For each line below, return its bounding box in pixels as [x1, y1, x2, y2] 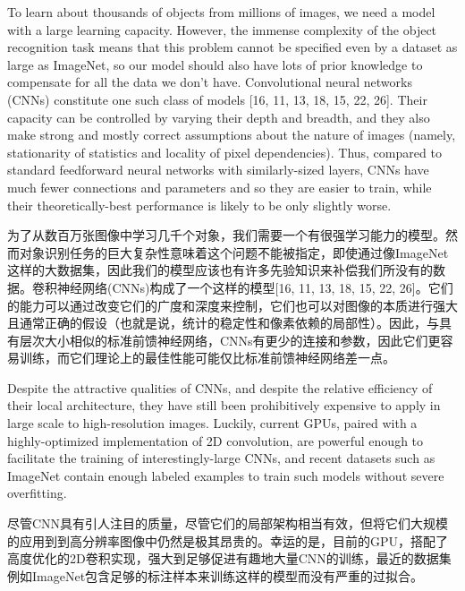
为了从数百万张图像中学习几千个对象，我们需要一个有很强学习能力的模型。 [7, 226, 445, 244]
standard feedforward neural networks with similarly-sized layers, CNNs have [7, 160, 429, 179]
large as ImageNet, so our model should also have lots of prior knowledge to [7, 55, 423, 73]
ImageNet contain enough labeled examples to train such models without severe [7, 466, 444, 484]
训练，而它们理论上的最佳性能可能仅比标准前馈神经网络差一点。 [19, 348, 395, 367]
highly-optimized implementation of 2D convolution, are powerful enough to [7, 431, 424, 450]
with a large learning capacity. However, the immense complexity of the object [7, 20, 437, 39]
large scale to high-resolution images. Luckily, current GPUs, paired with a [7, 414, 418, 433]
